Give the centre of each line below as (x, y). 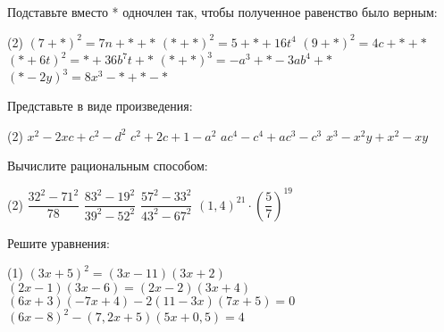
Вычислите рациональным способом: (108, 166)
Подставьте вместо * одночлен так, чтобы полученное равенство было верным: (222, 12)
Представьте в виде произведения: (100, 106)
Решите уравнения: (59, 242)
